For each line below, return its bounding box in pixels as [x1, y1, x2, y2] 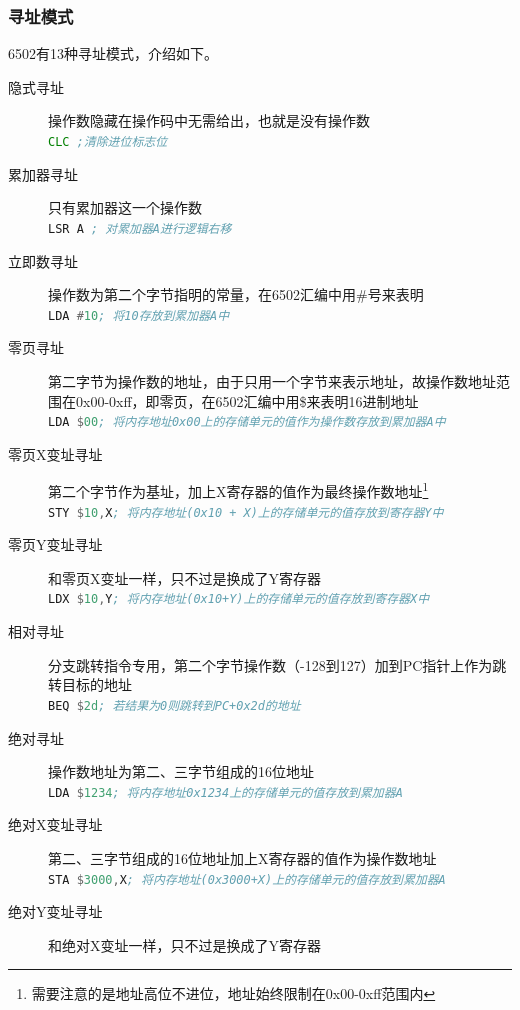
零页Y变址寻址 [8, 534, 103, 555]
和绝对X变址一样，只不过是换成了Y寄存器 [48, 934, 321, 955]
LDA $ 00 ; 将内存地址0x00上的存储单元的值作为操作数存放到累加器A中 [48, 415, 446, 430]
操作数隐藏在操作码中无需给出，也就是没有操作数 [48, 110, 370, 131]
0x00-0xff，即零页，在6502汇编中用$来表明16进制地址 [75, 390, 419, 411]
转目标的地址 [48, 674, 132, 695]
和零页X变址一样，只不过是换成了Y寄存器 [48, 567, 321, 588]
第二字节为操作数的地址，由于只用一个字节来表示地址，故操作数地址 [48, 370, 496, 391]
